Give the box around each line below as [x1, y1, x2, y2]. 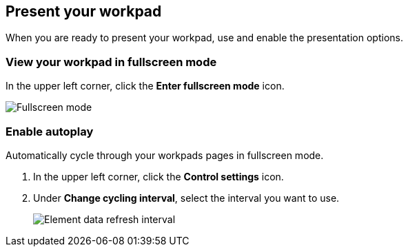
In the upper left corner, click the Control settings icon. [33, 170, 284, 182]
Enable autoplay [6, 124, 94, 138]
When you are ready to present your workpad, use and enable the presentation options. [6, 32, 403, 44]
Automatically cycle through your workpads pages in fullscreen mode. [6, 149, 324, 161]
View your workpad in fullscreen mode [6, 54, 217, 69]
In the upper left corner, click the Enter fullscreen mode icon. [6, 80, 285, 92]
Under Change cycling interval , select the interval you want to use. [33, 191, 340, 204]
